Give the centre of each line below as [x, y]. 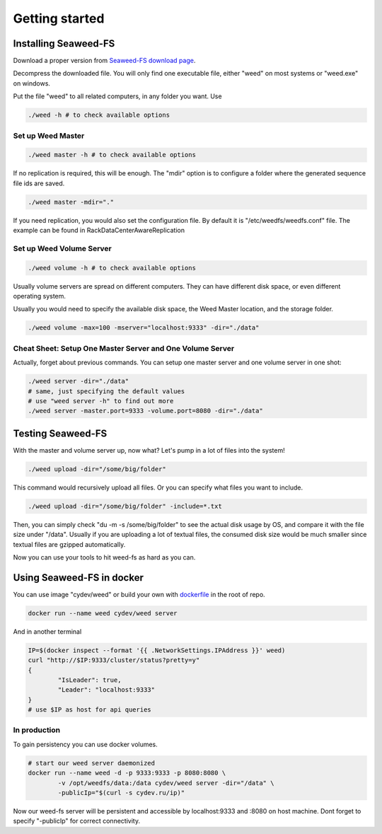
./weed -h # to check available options [99, 115]
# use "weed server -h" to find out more [101, 401]
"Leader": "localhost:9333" [106, 690]
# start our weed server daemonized [92, 763]
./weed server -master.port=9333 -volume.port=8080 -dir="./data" [145, 411]
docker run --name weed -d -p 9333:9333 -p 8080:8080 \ [127, 773]
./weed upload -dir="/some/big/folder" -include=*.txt [125, 506]
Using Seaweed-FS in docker [79, 578]
